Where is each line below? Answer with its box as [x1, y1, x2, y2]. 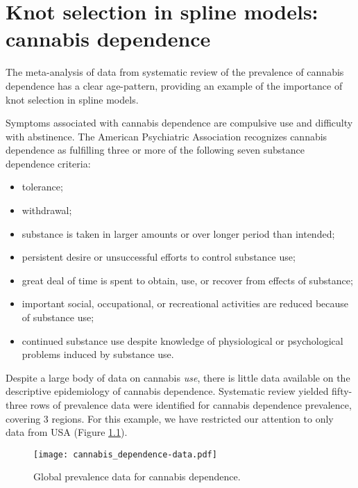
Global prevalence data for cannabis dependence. [33, 469, 241, 484]
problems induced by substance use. [22, 347, 174, 361]
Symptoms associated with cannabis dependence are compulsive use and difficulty [6, 115, 353, 130]
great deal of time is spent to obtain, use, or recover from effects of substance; [22, 273, 353, 287]
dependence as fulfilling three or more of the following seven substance [6, 143, 305, 157]
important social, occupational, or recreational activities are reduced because [22, 296, 349, 311]
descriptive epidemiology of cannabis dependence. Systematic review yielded [6, 384, 329, 398]
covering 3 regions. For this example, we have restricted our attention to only [6, 411, 334, 425]
